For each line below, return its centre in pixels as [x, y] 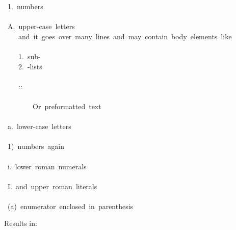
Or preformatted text [67, 106]
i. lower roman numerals [47, 166]
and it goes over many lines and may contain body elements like [125, 36]
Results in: [21, 223]
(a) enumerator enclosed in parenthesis [70, 206]
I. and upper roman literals [52, 186]
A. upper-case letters [41, 26]
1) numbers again [36, 146]
